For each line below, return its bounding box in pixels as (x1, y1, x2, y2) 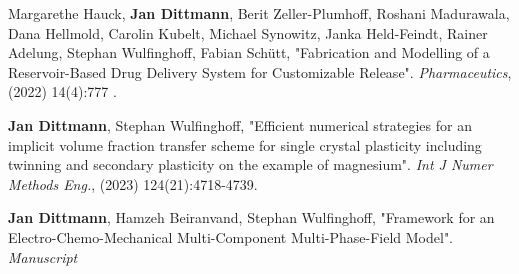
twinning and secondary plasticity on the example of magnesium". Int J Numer (8, 154, 493, 175)
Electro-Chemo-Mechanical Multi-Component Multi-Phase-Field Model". (8, 226, 454, 247)
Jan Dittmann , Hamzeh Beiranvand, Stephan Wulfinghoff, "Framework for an (8, 207, 495, 228)
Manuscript (8, 246, 78, 267)
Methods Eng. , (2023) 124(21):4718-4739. (8, 173, 258, 194)
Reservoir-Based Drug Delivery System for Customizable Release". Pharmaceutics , (8, 61, 512, 82)
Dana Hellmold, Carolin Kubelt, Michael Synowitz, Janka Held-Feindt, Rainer (8, 22, 488, 43)
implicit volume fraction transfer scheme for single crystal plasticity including (8, 134, 482, 155)
